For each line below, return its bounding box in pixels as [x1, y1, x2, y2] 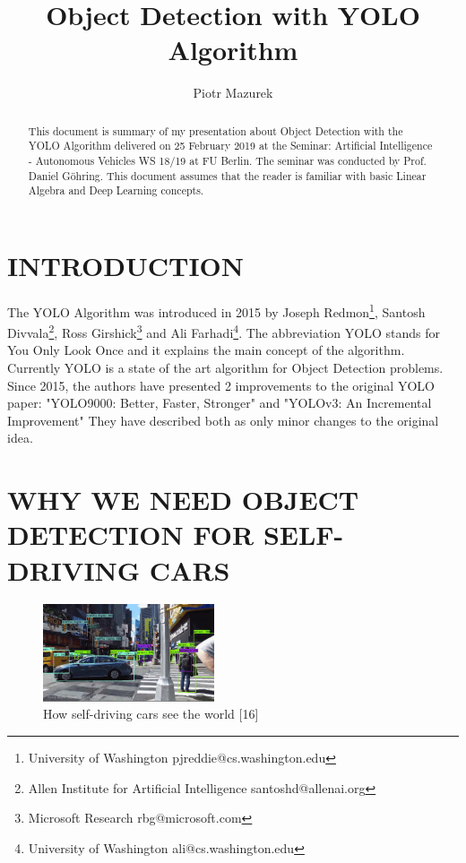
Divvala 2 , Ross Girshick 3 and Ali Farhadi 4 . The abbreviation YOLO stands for [7, 321, 440, 341]
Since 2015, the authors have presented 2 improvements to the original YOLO [7, 375, 435, 394]
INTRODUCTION [7, 246, 245, 283]
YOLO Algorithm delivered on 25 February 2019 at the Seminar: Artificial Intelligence [28, 138, 433, 153]
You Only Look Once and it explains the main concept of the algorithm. [7, 341, 405, 359]
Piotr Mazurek [193, 83, 273, 102]
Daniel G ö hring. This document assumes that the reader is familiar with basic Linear [28, 168, 427, 183]
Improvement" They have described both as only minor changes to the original [7, 410, 439, 429]
